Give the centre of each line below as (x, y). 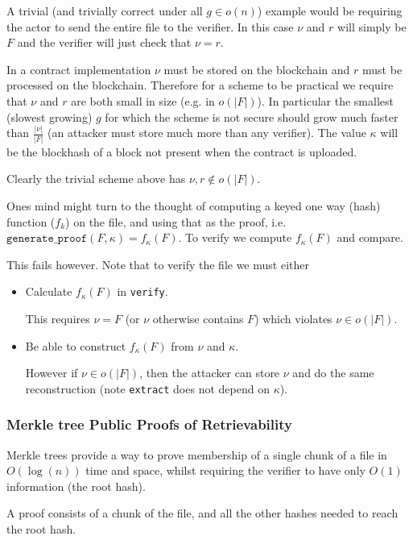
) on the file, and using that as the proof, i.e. (176, 221)
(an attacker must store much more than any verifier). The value (207, 133)
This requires (58, 318)
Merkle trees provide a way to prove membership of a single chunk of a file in (197, 454)
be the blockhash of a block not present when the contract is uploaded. (182, 151)
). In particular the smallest (325, 100)
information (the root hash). (76, 486)
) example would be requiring (330, 10)
